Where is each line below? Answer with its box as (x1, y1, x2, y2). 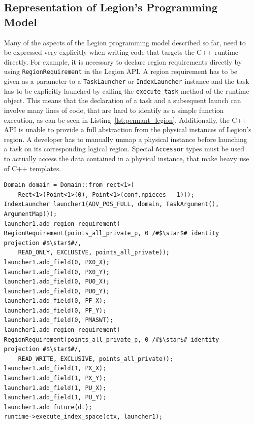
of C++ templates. (4, 163, 61, 173)
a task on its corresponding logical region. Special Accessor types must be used (4, 143, 244, 154)
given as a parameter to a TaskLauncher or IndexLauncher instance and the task (4, 76, 249, 86)
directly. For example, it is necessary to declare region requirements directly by (4, 56, 242, 67)
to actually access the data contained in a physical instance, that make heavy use (4, 153, 249, 163)
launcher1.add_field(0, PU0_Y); (4, 287, 110, 295)
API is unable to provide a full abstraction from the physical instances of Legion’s (4, 124, 252, 135)
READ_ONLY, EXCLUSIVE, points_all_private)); (18, 249, 170, 256)
